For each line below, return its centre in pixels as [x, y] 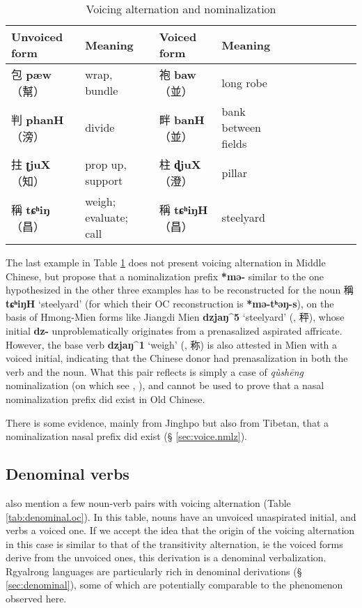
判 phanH [38, 119]
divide [100, 127]
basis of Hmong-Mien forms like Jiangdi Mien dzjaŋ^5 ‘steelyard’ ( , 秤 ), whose [175, 317]
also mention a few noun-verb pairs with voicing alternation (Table [148, 502]
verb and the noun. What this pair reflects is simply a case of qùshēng [155, 371]
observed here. [36, 599]
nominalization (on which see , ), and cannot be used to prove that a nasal [165, 385]
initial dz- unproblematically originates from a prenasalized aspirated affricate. [174, 330]
